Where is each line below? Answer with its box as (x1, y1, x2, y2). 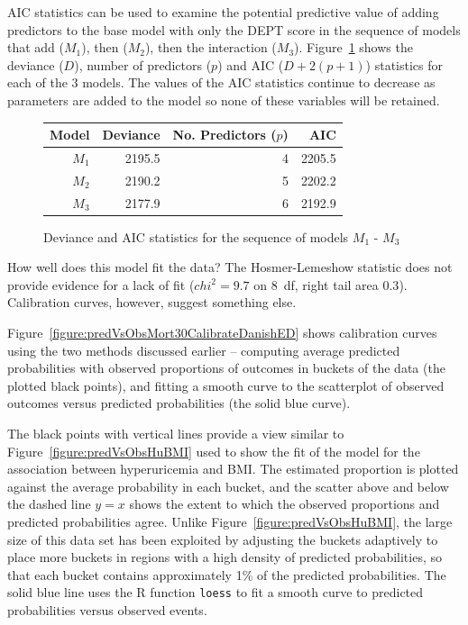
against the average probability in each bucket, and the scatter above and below (7, 476, 449, 495)
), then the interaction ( (144, 38, 277, 57)
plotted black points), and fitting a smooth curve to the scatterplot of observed (7, 376, 445, 394)
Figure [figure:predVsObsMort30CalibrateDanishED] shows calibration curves (7, 323, 437, 342)
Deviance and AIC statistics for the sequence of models (43, 227, 349, 246)
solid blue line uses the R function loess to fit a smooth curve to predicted (7, 583, 424, 602)
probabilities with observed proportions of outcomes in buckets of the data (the (7, 358, 445, 377)
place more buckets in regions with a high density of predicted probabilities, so (7, 548, 442, 566)
